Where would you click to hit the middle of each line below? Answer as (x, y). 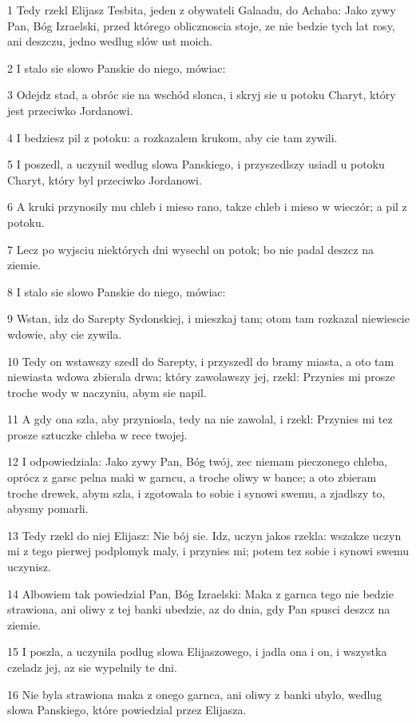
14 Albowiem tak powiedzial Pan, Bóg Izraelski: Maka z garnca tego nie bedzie (200, 593)
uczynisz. (29, 567)
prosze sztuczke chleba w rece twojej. (97, 434)
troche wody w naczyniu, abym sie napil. (107, 392)
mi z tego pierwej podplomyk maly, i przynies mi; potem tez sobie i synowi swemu (208, 551)
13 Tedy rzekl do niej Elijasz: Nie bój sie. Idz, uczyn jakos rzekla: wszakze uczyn (204, 535)
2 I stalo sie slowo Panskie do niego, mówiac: (117, 68)
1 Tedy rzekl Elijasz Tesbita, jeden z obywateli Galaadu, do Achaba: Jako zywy (202, 10)
